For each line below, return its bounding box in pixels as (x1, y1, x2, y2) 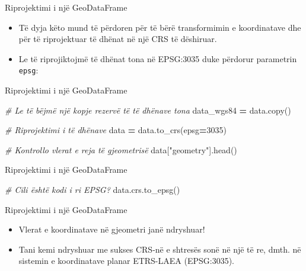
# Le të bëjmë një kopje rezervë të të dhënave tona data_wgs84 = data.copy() (5, 104, 291, 116)
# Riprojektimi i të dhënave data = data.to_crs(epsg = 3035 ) (5, 124, 227, 136)
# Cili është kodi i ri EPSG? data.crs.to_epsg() (5, 183, 180, 195)
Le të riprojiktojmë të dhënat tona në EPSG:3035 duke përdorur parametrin (18, 52, 297, 64)
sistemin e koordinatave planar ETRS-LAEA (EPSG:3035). (18, 254, 234, 267)
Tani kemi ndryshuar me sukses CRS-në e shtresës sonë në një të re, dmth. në (18, 243, 301, 255)
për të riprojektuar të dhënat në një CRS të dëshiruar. (18, 33, 217, 45)
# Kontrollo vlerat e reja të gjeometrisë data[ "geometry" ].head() (5, 143, 237, 156)
